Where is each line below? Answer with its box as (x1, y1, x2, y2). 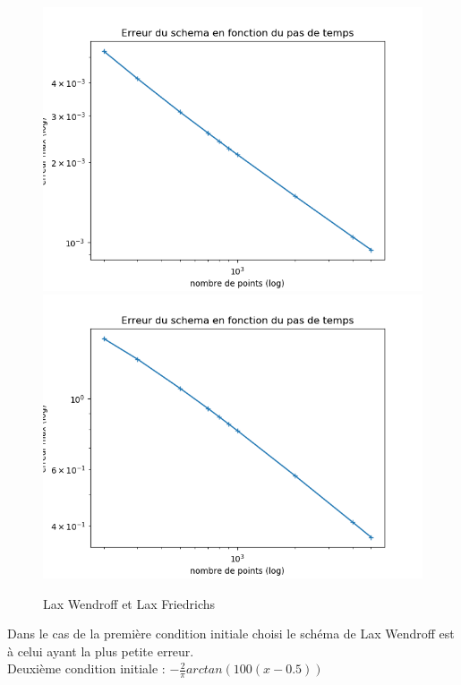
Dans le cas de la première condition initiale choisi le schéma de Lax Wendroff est (7, 624, 455, 643)
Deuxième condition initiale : (7, 659, 166, 678)
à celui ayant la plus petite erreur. (7, 641, 194, 660)
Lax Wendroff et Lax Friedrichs (43, 594, 216, 612)
